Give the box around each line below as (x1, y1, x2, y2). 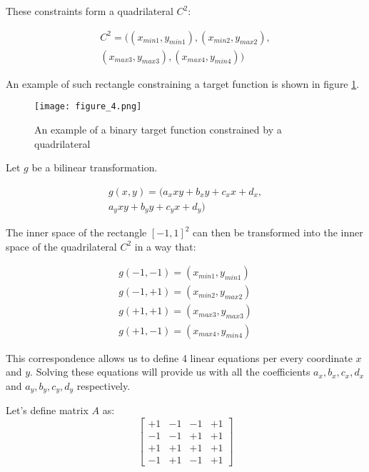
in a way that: (134, 238, 196, 253)
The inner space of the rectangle (6, 225, 147, 240)
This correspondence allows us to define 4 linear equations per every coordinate (6, 350, 353, 365)
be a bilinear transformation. (31, 160, 158, 175)
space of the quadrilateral (6, 238, 117, 253)
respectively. (76, 378, 131, 393)
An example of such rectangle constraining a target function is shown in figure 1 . (6, 76, 360, 91)
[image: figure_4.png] (34, 101, 142, 112)
